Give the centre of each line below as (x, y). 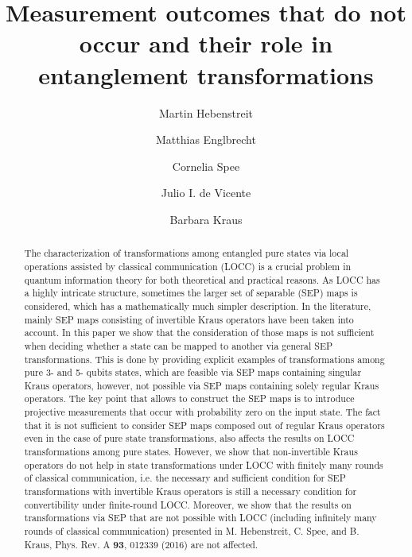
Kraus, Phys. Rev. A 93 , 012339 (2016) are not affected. (141, 544)
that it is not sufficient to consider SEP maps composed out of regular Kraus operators (204, 425)
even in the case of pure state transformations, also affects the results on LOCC (189, 438)
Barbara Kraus (206, 219)
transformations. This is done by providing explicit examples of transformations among (204, 359)
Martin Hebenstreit (206, 112)
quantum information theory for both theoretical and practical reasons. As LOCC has (202, 279)
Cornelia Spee (206, 166)
